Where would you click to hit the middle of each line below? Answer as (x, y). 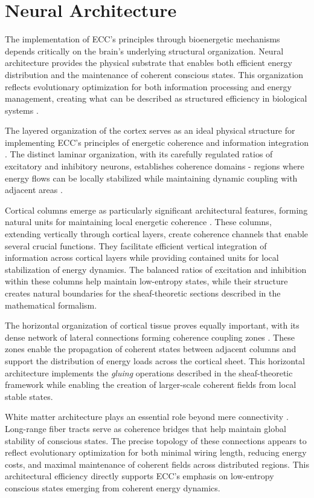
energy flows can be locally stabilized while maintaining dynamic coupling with (151, 178)
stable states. (29, 396)
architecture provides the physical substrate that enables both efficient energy (149, 63)
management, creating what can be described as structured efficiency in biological (156, 98)
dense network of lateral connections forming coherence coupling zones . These (150, 337)
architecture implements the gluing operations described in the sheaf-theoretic (149, 372)
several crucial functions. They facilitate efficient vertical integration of (136, 245)
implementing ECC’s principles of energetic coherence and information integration (157, 142)
